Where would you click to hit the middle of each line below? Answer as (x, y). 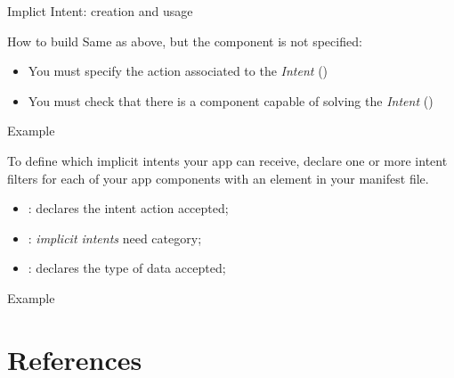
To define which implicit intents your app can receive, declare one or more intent (227, 160)
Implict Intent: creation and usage (100, 11)
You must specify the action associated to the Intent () (178, 71)
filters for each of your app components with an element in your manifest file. (218, 178)
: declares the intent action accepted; (128, 208)
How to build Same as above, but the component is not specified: (185, 41)
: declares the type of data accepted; (127, 268)
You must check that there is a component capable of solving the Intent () (231, 100)
